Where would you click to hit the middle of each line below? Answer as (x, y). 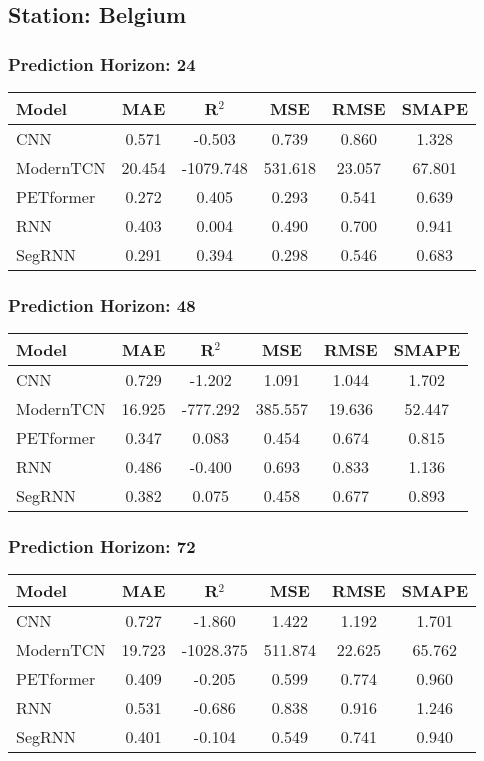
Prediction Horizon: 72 (102, 546)
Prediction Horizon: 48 (102, 304)
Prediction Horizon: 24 (102, 63)
